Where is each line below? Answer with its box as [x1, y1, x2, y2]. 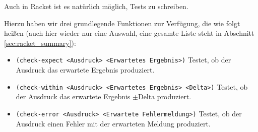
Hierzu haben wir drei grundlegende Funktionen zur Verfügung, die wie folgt [4, 18, 240, 28]
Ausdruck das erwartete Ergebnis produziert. [16, 64, 155, 75]
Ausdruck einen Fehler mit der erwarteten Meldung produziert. [16, 118, 211, 128]
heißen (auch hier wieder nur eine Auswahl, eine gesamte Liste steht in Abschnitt [4, 28, 254, 38]
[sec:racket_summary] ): [4, 37, 76, 48]
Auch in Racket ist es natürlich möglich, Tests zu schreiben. [4, 1, 188, 11]
